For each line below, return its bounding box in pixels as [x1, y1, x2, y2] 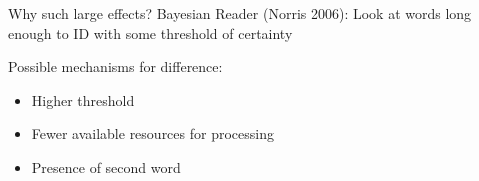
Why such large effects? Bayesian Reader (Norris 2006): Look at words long [8, 3, 472, 23]
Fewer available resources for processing [31, 123, 274, 144]
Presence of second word [31, 156, 181, 177]
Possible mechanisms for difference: [8, 56, 223, 77]
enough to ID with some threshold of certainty [8, 22, 293, 43]
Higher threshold [31, 89, 135, 110]
